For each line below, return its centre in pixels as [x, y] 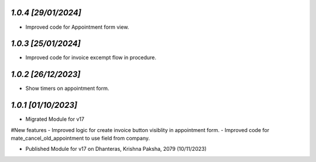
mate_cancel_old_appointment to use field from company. [80, 139]
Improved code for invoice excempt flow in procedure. [91, 58]
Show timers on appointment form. [67, 89]
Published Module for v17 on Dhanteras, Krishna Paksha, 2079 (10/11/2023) [116, 149]
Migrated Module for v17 [55, 119]
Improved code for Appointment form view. [77, 27]
